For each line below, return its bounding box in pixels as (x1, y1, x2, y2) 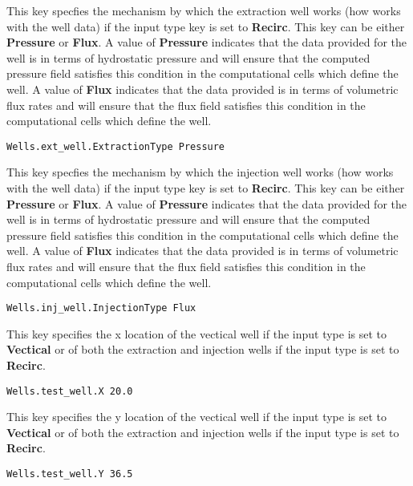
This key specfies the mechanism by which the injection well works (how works (6, 164, 394, 180)
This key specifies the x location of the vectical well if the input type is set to (6, 325, 387, 342)
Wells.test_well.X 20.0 (6, 385, 133, 397)
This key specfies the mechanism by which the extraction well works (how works (6, 2, 401, 18)
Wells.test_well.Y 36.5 (6, 468, 133, 480)
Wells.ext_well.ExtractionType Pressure (6, 140, 225, 152)
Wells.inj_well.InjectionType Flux (6, 302, 196, 314)
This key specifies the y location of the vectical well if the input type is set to (6, 408, 387, 425)
